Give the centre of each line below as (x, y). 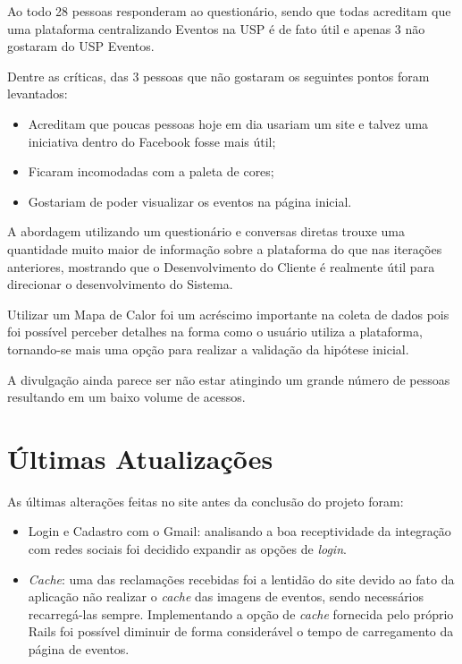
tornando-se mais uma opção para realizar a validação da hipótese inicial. (208, 349)
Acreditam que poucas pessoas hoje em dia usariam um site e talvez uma (228, 123)
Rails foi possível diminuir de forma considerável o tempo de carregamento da (241, 631)
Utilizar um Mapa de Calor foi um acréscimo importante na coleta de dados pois (228, 314)
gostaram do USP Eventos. (81, 46)
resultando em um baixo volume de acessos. (126, 397)
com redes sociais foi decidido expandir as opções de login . (187, 549)
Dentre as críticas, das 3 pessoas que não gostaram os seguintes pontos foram (218, 76)
